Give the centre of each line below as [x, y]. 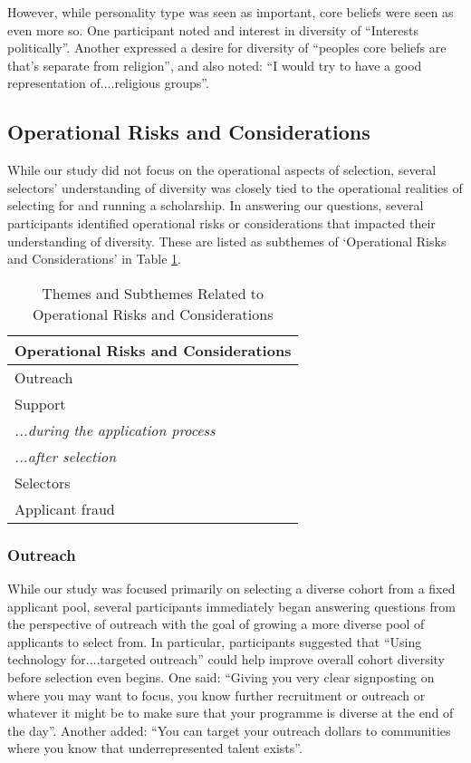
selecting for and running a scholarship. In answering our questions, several [216, 205]
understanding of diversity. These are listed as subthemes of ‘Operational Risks [227, 241]
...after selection [66, 456]
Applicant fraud [65, 508]
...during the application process [115, 430]
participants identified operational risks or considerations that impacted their [221, 222]
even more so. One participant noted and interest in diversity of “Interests [213, 29]
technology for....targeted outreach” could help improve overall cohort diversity [226, 659]
